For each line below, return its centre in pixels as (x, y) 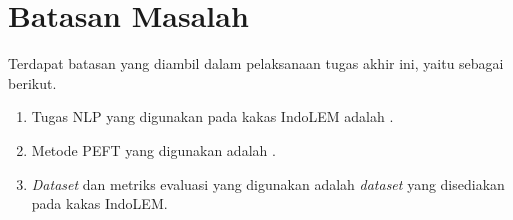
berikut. (32, 82)
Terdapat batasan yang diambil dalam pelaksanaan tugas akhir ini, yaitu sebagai (256, 63)
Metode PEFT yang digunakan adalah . (153, 149)
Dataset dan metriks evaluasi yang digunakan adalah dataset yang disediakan (268, 183)
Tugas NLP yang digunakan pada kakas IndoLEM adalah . (212, 116)
